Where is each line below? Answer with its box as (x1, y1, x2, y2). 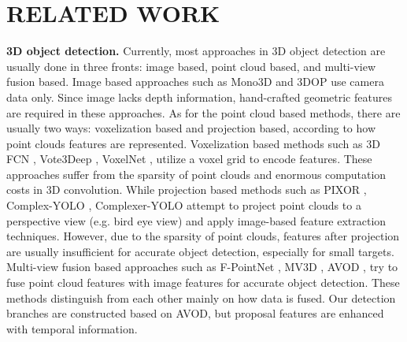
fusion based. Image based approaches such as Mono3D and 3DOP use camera (6, 73, 384, 90)
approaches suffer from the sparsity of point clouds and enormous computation (6, 165, 387, 182)
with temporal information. (6, 320, 138, 336)
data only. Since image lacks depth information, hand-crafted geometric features (6, 88, 392, 105)
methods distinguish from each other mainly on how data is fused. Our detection (6, 289, 396, 306)
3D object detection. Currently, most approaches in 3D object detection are (6, 43, 386, 59)
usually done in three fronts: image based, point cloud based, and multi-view (6, 58, 376, 74)
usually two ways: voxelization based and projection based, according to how (6, 120, 376, 136)
